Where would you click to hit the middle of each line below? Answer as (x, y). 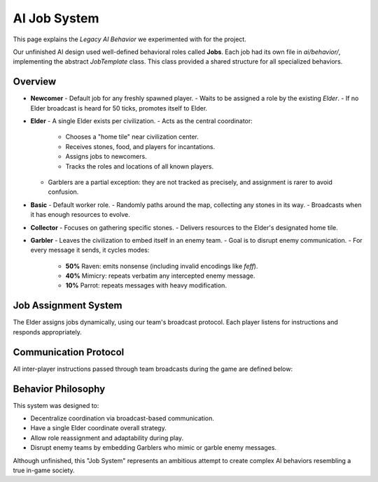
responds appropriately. (47, 332)
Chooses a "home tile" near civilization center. (132, 137)
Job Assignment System (68, 305)
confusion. (63, 192)
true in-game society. (44, 470)
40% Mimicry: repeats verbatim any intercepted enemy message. (160, 276)
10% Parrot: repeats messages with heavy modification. (146, 285)
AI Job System (56, 18)
